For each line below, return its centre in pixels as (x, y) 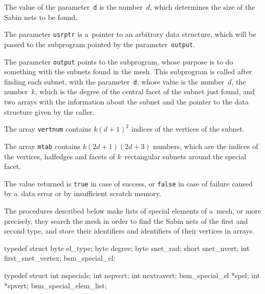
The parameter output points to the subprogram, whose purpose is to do (119, 61)
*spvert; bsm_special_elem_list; (56, 285)
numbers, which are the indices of (206, 146)
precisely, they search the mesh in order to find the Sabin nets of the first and (126, 220)
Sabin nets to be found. (41, 17)
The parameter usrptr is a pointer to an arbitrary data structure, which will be (130, 34)
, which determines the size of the (202, 7)
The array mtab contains (42, 146)
